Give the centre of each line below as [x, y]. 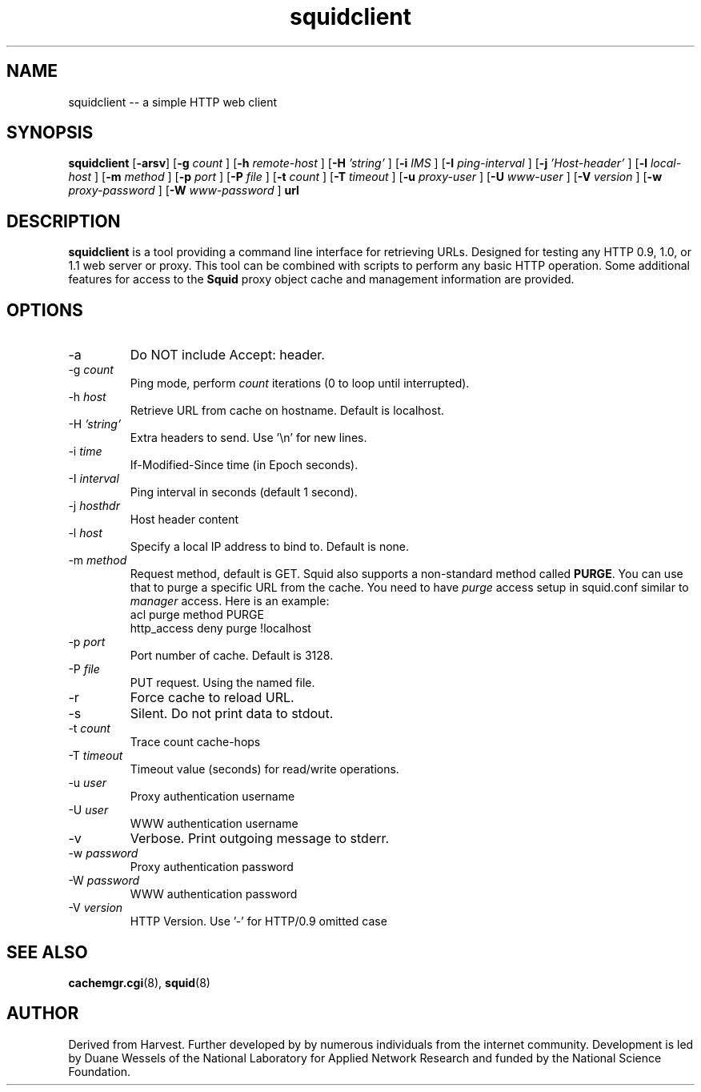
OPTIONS [45, 310]
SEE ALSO [47, 952]
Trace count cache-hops [195, 742]
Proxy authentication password [212, 867]
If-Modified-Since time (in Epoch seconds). [244, 465]
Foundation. [100, 1071]
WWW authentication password [214, 894]
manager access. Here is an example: [230, 601]
